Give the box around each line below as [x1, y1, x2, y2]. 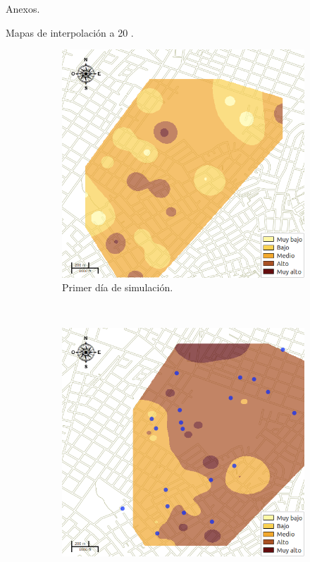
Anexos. [6, 1, 40, 16]
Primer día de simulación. [62, 280, 173, 295]
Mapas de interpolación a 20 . [6, 25, 134, 39]
